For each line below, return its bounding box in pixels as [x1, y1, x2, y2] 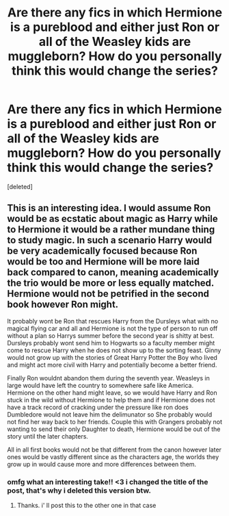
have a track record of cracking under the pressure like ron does [7, 403, 189, 411]
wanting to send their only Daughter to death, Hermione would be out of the [7, 425, 221, 433]
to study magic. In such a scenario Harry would [7, 234, 212, 246]
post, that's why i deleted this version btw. [7, 485, 152, 495]
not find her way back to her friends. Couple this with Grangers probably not [7, 417, 223, 426]
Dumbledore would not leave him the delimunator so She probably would [7, 410, 213, 419]
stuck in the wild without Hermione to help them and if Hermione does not [7, 395, 215, 404]
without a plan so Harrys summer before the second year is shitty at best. [7, 331, 215, 340]
